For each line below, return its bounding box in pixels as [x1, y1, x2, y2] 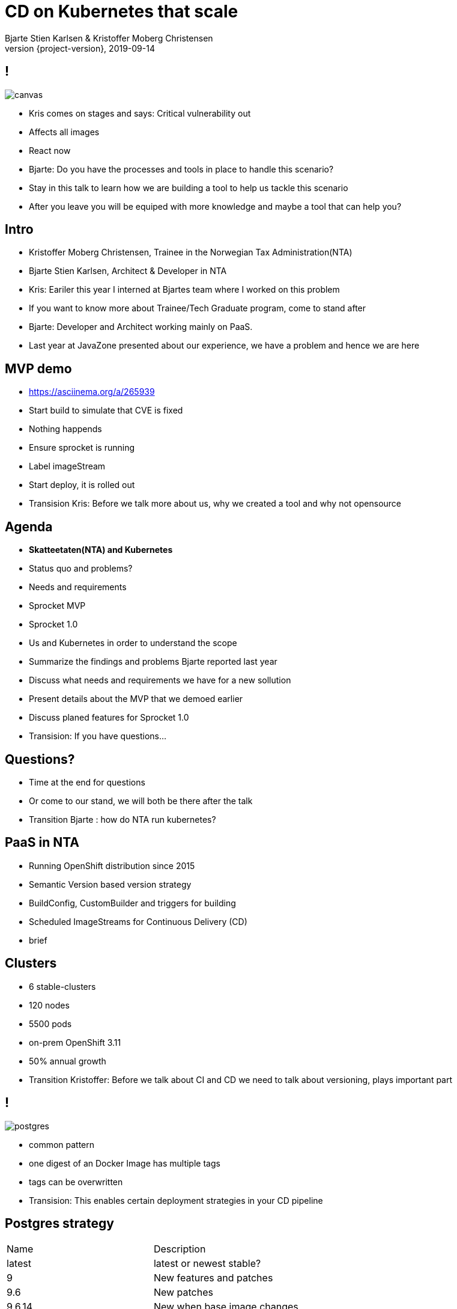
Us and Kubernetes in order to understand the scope [29, 638, 237, 648]
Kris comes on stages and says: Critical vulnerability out [29, 108, 251, 118]
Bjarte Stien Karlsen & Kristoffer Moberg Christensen [5, 32, 213, 43]
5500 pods [29, 1018, 72, 1029]
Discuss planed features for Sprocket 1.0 [29, 712, 189, 723]
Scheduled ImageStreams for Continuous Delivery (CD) [29, 916, 247, 927]
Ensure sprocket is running [29, 442, 135, 453]
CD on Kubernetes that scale [5, 1, 238, 22]
